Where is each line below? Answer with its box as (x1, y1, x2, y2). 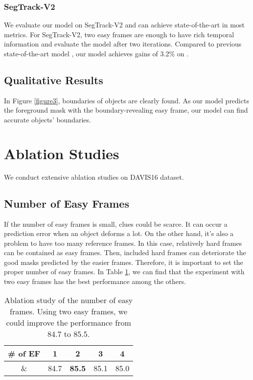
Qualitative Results (4, 72, 103, 87)
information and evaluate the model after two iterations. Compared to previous (4, 39, 242, 49)
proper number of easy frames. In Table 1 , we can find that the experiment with (4, 266, 245, 277)
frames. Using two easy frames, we (10, 305, 128, 317)
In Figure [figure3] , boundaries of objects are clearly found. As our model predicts (4, 95, 249, 105)
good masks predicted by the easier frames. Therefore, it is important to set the (4, 257, 243, 267)
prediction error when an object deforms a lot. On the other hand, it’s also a (4, 228, 234, 238)
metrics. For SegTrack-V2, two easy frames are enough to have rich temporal (4, 29, 234, 39)
